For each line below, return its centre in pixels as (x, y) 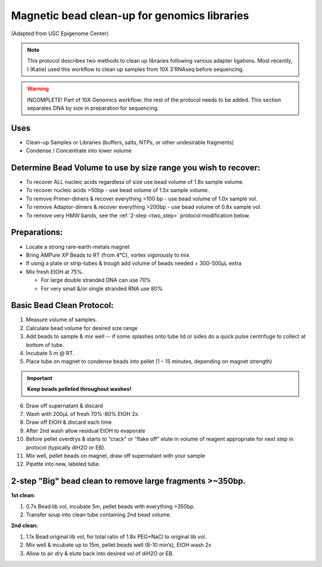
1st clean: (23, 495)
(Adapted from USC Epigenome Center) (60, 33)
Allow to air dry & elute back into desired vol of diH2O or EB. (100, 553)
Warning (38, 89)
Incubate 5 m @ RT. (50, 353)
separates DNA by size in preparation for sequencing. (93, 108)
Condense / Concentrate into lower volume (79, 151)
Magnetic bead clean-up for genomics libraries (130, 16)
